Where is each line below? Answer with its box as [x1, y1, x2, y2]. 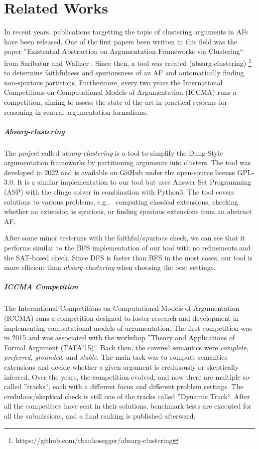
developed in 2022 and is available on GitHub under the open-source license [4, 167, 235, 177]
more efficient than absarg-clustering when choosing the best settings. [4, 262, 216, 272]
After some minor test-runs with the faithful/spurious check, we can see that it [4, 232, 245, 243]
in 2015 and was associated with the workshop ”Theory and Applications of [4, 332, 235, 343]
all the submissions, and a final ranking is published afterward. [4, 410, 196, 421]
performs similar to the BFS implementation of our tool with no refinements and [4, 242, 251, 253]
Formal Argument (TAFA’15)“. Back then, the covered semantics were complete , [4, 342, 249, 352]
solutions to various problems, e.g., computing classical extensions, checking [4, 196, 239, 207]
